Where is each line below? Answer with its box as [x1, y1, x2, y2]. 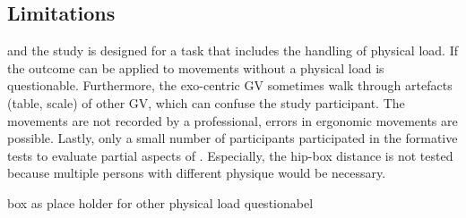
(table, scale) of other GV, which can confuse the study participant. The [7, 93, 405, 112]
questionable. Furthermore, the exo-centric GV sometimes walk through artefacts [7, 76, 453, 95]
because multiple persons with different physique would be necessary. [7, 163, 386, 182]
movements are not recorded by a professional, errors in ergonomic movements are [7, 111, 458, 130]
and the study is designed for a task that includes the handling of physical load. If [7, 41, 458, 60]
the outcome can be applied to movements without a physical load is [7, 58, 384, 77]
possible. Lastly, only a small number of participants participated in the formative [7, 129, 458, 147]
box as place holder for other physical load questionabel [7, 193, 314, 212]
